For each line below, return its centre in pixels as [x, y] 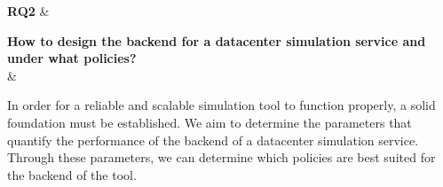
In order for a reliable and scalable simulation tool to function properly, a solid [221, 105]
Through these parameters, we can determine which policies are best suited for [221, 157]
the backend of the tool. [72, 174]
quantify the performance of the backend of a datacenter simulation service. [213, 140]
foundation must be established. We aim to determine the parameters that [210, 122]
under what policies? [72, 58]
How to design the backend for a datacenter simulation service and [217, 40]
